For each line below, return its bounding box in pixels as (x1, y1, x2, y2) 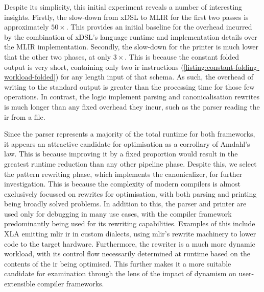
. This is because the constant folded (125, 51, 239, 62)
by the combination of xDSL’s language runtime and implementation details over (4, 31, 257, 42)
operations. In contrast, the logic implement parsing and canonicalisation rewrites (4, 91, 259, 102)
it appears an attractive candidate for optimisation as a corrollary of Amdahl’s (4, 138, 250, 149)
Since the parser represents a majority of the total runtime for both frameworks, (4, 128, 255, 139)
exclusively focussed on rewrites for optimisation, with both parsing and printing (4, 188, 257, 199)
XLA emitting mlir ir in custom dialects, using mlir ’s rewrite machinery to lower (4, 228, 256, 239)
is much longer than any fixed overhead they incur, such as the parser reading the (4, 101, 260, 112)
